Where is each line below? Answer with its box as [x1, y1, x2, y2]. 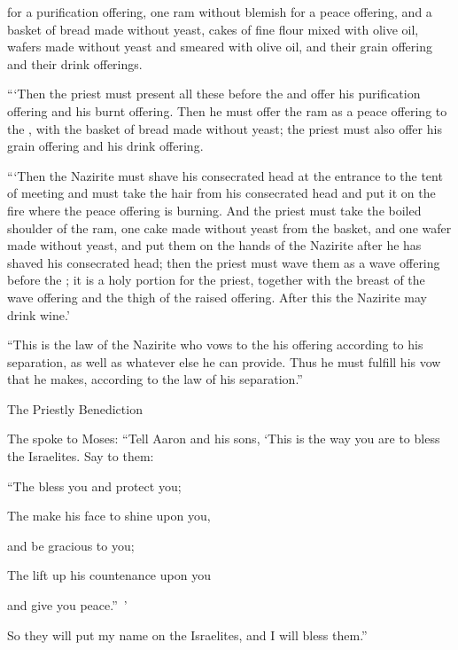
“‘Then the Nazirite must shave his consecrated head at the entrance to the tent [7, 166, 443, 184]
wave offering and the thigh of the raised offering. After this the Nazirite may [7, 287, 427, 306]
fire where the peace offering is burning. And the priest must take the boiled [7, 200, 422, 219]
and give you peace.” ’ [7, 596, 128, 615]
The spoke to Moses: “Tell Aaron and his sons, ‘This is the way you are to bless [7, 429, 440, 448]
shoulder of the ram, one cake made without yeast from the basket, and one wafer [7, 218, 452, 237]
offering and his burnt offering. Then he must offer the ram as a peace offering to [7, 101, 447, 120]
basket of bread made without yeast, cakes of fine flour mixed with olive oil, [7, 20, 419, 38]
